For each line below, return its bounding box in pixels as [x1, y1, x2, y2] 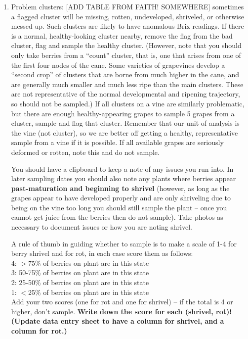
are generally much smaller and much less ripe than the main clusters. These [11, 79, 244, 89]
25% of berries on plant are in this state [28, 287, 149, 297]
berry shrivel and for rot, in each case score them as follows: [11, 248, 193, 258]
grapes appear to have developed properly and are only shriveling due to [11, 193, 231, 203]
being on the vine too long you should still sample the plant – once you [11, 202, 227, 212]
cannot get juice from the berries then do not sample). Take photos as [11, 212, 223, 222]
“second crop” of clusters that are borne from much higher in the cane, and [11, 69, 240, 80]
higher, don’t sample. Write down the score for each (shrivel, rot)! [11, 306, 232, 316]
